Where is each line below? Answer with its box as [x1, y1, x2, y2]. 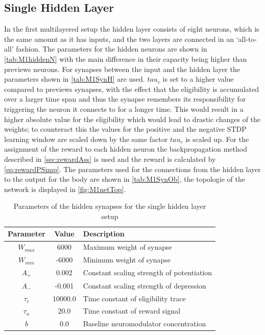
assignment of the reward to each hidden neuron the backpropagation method [4, 143, 247, 154]
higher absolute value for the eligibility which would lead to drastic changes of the [4, 113, 261, 124]
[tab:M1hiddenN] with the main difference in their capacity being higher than [4, 53, 247, 64]
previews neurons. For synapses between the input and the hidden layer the [4, 63, 240, 74]
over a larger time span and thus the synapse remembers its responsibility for [4, 93, 246, 104]
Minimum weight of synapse [83, 254, 171, 265]
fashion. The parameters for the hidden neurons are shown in [16, 43, 207, 54]
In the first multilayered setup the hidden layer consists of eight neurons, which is [4, 23, 259, 34]
